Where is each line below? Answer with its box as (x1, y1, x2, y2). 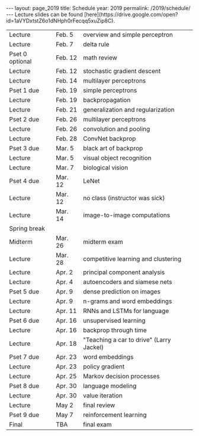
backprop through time (82, 326, 147, 334)
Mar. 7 (56, 163, 74, 172)
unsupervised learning (82, 317, 146, 324)
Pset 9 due (9, 411, 40, 419)
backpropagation (82, 96, 131, 104)
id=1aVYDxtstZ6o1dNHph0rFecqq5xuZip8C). (6, 17, 115, 24)
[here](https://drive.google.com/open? (84, 11, 178, 18)
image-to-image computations (82, 211, 171, 219)
